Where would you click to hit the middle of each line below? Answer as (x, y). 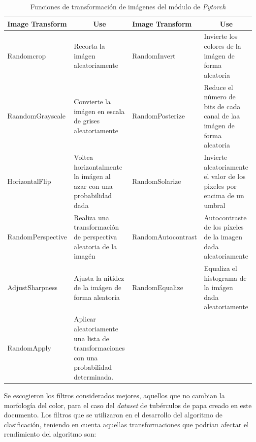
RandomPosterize (159, 116)
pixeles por (220, 186)
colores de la (223, 46)
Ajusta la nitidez (99, 278)
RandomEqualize (158, 287)
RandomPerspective (37, 237)
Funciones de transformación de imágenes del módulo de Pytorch (128, 6)
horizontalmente (98, 166)
